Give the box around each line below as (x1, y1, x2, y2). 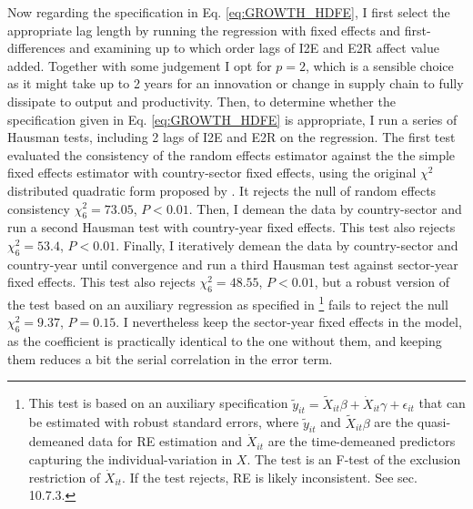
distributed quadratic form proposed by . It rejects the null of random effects (7, 180, 437, 199)
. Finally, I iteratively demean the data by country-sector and (116, 235, 458, 254)
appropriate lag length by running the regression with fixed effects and (7, 20, 401, 39)
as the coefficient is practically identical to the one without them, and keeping (7, 331, 442, 351)
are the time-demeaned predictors (267, 432, 456, 451)
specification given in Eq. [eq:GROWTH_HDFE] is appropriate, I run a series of (7, 109, 458, 128)
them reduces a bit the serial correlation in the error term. (7, 349, 333, 368)
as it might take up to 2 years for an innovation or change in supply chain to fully (7, 74, 464, 93)
